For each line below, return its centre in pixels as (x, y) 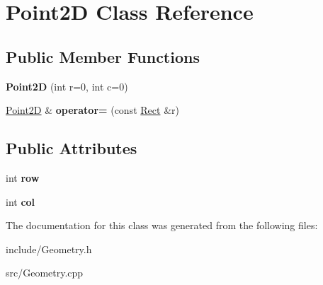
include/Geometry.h (49, 249)
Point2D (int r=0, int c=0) (67, 86)
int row (23, 177)
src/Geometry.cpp (45, 273)
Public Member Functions (103, 56)
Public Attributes (72, 148)
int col (21, 201)
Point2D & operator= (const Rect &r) (92, 110)
